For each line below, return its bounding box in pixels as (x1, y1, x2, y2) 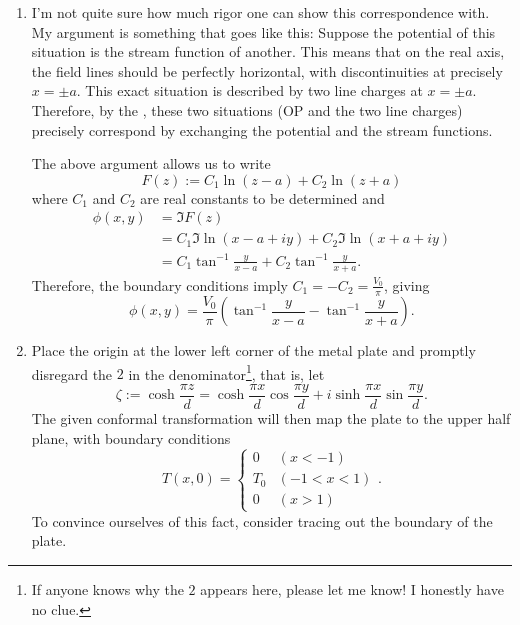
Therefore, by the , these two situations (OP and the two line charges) (31, 99, 463, 120)
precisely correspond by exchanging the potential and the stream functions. (31, 119, 493, 140)
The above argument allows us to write (31, 153, 271, 174)
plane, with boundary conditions (31, 427, 231, 448)
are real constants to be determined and (140, 187, 385, 208)
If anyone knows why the (31, 578, 184, 599)
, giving (383, 274, 430, 295)
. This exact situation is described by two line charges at (76, 80, 423, 101)
